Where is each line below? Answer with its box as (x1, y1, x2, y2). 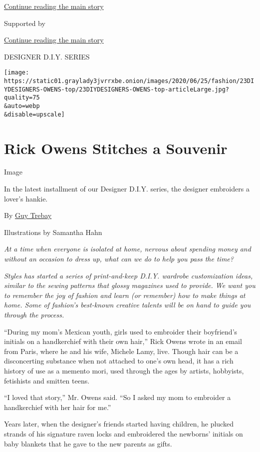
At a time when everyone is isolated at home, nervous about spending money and (4, 243, 251, 254)
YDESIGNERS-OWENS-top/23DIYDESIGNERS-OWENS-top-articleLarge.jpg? (4, 85, 230, 93)
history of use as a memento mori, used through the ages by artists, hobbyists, (4, 365, 244, 375)
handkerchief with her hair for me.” (4, 401, 111, 412)
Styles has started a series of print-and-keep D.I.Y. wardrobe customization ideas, (4, 270, 253, 280)
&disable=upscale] (4, 110, 65, 118)
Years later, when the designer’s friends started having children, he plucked (4, 418, 234, 429)
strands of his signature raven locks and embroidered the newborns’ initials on (4, 428, 243, 438)
